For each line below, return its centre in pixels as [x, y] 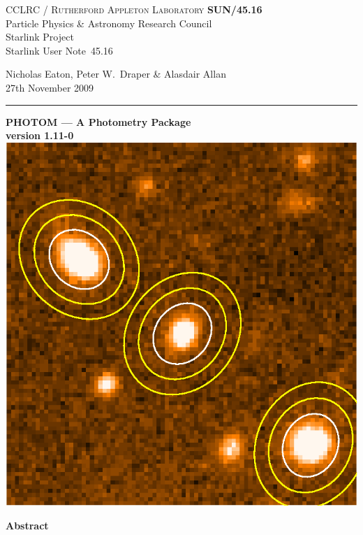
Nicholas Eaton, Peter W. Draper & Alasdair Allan [116, 74]
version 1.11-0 [40, 135]
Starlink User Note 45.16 [59, 50]
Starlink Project [40, 37]
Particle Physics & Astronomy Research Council [109, 23]
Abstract [27, 525]
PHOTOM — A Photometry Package [98, 121]
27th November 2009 [50, 87]
